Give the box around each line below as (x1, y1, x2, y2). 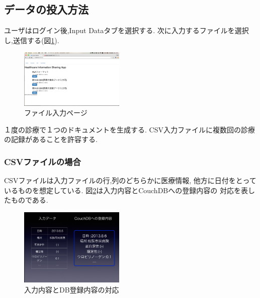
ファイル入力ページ (24, 107, 88, 118)
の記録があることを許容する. (4, 134, 98, 144)
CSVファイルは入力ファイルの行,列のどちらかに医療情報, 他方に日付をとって (4, 175, 256, 186)
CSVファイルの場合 (4, 155, 81, 168)
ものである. (11, 195, 48, 205)
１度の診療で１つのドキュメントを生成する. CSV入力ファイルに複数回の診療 (4, 124, 255, 134)
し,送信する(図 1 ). (4, 35, 59, 45)
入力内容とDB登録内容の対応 (24, 284, 119, 295)
